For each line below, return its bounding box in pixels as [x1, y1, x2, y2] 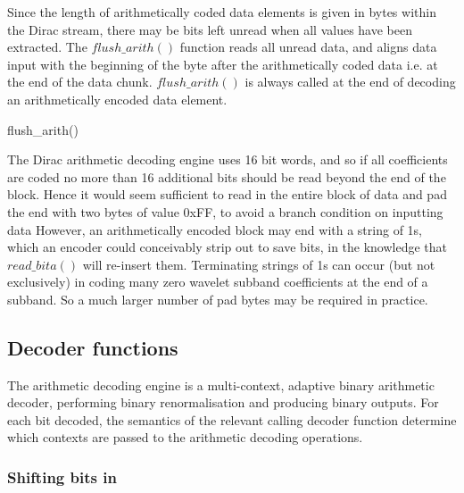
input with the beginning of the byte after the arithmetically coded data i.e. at [7, 54, 438, 73]
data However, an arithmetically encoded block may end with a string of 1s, [7, 220, 422, 238]
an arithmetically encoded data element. [7, 89, 228, 108]
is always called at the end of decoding [244, 72, 456, 91]
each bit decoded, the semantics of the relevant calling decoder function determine [7, 410, 457, 429]
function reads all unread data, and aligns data [179, 38, 437, 56]
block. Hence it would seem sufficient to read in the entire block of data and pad [7, 185, 447, 204]
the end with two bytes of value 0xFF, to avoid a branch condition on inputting [7, 202, 443, 221]
